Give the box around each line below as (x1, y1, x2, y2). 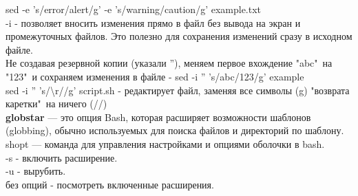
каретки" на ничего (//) (6, 96, 107, 111)
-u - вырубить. (6, 164, 66, 178)
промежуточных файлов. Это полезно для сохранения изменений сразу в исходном (6, 29, 352, 43)
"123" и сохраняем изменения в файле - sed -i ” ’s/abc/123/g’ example (6, 69, 304, 83)
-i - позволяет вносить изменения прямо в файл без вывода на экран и (6, 15, 301, 30)
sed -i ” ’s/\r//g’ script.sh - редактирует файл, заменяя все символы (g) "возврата (6, 83, 350, 97)
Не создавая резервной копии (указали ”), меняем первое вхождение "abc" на (6, 56, 333, 70)
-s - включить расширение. (6, 150, 118, 164)
